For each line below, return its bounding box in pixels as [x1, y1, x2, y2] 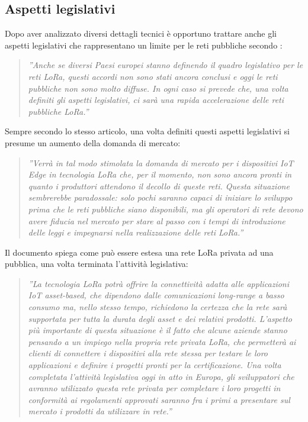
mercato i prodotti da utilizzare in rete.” [28, 405, 172, 417]
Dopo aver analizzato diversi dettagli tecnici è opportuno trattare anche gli [5, 27, 277, 40]
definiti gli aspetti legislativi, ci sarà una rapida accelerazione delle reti [28, 94, 284, 106]
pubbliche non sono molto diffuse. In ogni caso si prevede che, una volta [28, 82, 288, 94]
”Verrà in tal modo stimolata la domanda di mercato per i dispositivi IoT [28, 156, 294, 169]
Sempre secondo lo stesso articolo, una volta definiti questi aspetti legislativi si [5, 125, 290, 137]
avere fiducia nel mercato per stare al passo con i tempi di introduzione [28, 214, 285, 227]
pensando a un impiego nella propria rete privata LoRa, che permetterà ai [28, 335, 296, 347]
